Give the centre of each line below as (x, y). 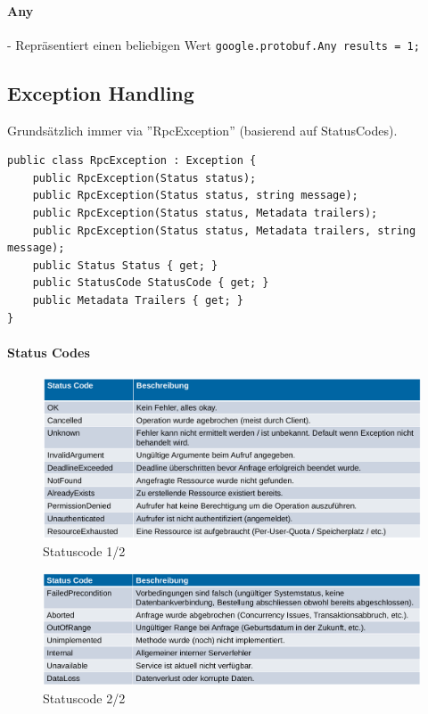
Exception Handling (101, 92)
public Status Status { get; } (125, 265)
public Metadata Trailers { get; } (138, 300)
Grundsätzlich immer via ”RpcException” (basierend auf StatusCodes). (202, 130)
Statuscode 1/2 (84, 551)
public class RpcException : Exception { (132, 161)
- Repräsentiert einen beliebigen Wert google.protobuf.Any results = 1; (214, 44)
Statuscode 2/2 (84, 698)
